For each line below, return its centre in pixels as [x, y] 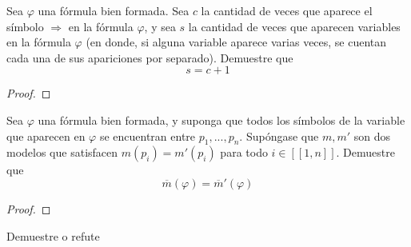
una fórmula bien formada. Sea [114, 10]
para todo [244, 152]
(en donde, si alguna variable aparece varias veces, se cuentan [236, 42]
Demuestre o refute [53, 235]
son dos [372, 135]
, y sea [160, 26]
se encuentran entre [148, 135]
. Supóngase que [279, 135]
